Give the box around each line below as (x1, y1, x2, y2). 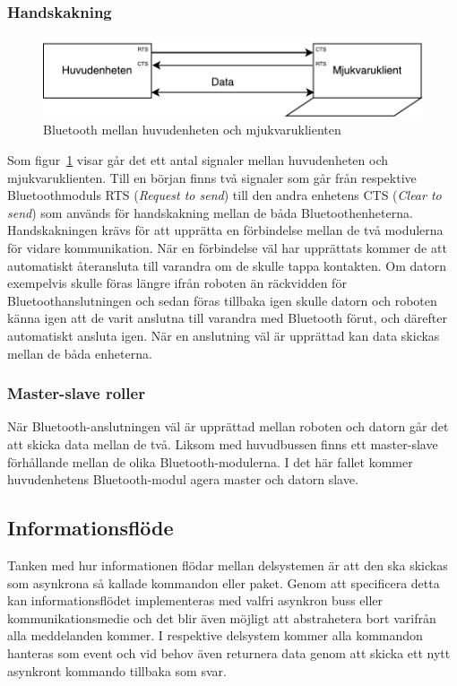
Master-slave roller (7, 382, 145, 404)
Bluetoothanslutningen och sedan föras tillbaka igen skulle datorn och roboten (7, 291, 437, 309)
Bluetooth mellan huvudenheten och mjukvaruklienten (43, 120, 341, 139)
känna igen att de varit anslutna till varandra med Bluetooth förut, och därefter (7, 308, 447, 327)
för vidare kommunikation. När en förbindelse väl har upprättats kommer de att (7, 238, 447, 256)
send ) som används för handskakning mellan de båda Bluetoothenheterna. (7, 203, 413, 221)
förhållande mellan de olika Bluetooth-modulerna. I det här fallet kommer (7, 452, 413, 471)
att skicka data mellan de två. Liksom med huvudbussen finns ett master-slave (7, 434, 438, 453)
